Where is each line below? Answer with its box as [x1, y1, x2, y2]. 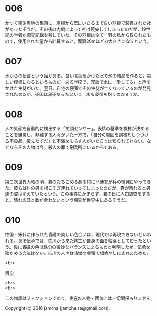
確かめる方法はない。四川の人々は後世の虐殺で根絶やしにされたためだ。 [5, 250, 151, 256]
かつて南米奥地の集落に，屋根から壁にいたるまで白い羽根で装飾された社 [5, 20, 151, 26]
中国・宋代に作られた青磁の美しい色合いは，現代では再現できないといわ [5, 231, 151, 237]
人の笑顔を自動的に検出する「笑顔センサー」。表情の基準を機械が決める [5, 126, 149, 131]
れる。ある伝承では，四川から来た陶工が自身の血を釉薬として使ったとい [5, 237, 151, 244]
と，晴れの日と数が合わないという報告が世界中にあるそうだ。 [5, 197, 130, 203]
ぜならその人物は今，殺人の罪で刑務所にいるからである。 [5, 144, 121, 150]
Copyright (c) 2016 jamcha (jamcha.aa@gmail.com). [5, 305, 110, 311]
